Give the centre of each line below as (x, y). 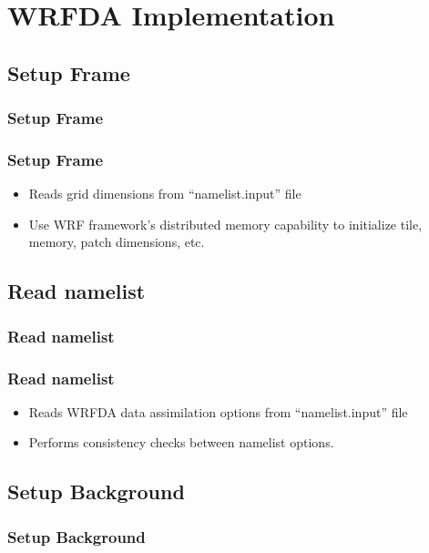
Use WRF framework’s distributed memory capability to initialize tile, (225, 224)
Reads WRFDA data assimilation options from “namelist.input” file (218, 411)
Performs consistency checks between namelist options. (181, 442)
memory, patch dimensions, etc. (117, 242)
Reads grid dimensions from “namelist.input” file (165, 194)
